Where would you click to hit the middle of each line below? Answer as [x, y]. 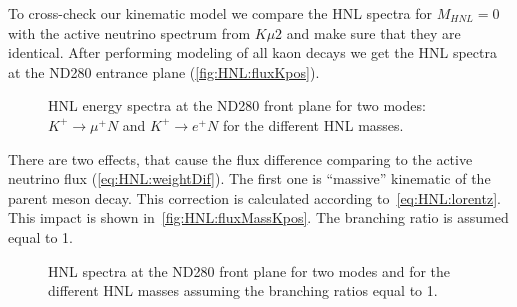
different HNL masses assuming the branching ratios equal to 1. [243, 290]
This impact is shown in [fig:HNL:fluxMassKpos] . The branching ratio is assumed [258, 217]
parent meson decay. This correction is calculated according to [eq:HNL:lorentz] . [254, 197]
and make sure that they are [373, 32]
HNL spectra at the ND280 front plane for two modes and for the [249, 270]
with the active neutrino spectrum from [129, 32]
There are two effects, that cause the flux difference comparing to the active [240, 158]
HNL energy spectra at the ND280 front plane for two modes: [237, 105]
